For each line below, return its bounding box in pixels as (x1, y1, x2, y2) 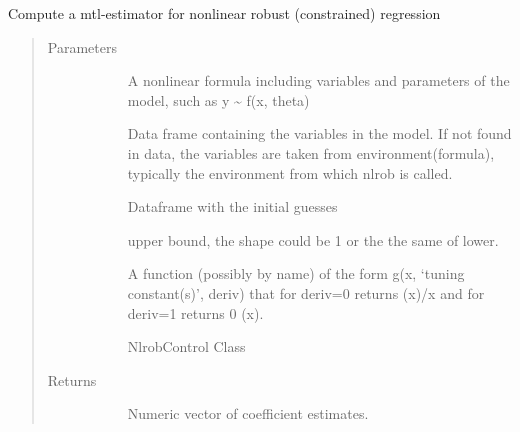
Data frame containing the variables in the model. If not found (127, 123, 512, 144)
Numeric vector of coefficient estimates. (127, 403, 369, 424)
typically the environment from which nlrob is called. (127, 162, 453, 183)
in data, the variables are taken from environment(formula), (127, 142, 495, 163)
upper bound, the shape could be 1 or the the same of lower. (127, 229, 499, 250)
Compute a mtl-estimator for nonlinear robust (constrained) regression (8, 3, 441, 23)
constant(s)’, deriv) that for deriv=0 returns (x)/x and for (127, 282, 485, 303)
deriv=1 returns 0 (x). (127, 302, 264, 323)
